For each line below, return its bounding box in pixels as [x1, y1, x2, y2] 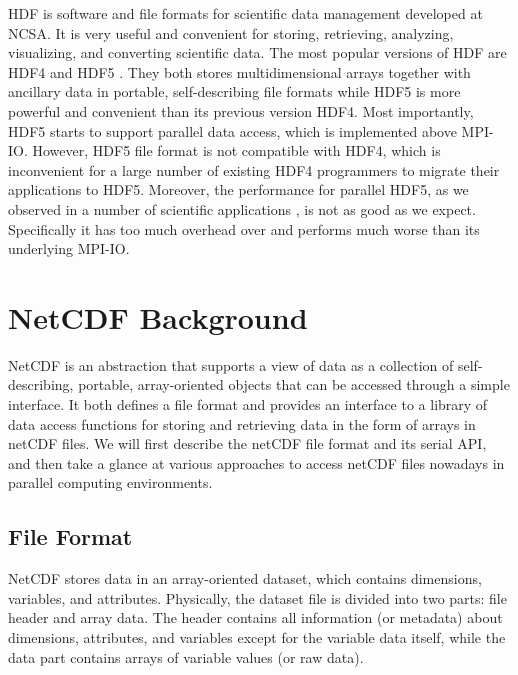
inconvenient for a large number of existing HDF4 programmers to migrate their [8, 159, 500, 180]
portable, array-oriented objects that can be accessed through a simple [78, 374, 510, 395]
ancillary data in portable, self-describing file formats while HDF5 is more [8, 81, 461, 102]
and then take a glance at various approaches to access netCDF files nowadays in [8, 452, 505, 473]
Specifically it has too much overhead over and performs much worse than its [8, 218, 480, 239]
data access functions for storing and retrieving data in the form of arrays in [8, 413, 476, 434]
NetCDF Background [8, 296, 308, 337]
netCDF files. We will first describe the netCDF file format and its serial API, [8, 433, 487, 454]
